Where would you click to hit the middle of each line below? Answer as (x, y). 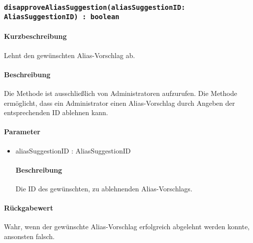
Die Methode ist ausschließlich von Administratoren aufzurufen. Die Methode (121, 93)
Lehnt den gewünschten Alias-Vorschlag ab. (70, 55)
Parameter (22, 132)
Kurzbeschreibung (35, 36)
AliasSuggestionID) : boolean (62, 17)
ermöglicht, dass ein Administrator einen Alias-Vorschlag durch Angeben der (120, 103)
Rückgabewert (29, 208)
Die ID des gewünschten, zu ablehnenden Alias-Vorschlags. (104, 189)
